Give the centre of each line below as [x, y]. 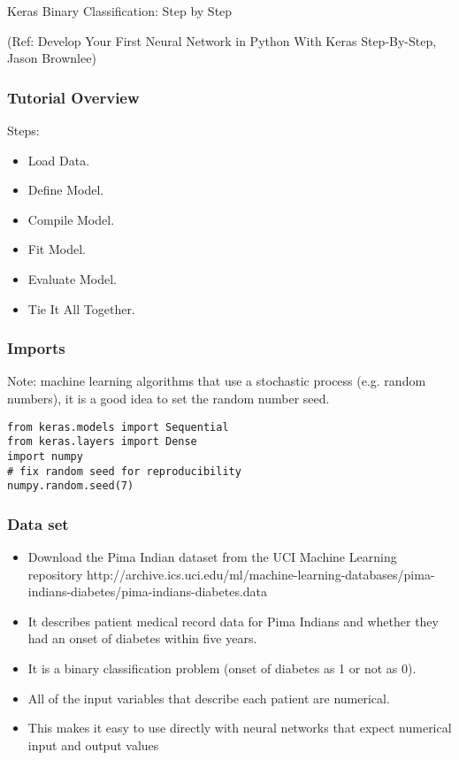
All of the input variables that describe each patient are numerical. [209, 698]
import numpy [45, 456]
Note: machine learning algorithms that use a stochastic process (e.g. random [217, 381]
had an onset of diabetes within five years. [142, 638]
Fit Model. [57, 249]
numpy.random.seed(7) [71, 486]
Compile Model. [71, 219]
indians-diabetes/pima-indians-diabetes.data [148, 591]
